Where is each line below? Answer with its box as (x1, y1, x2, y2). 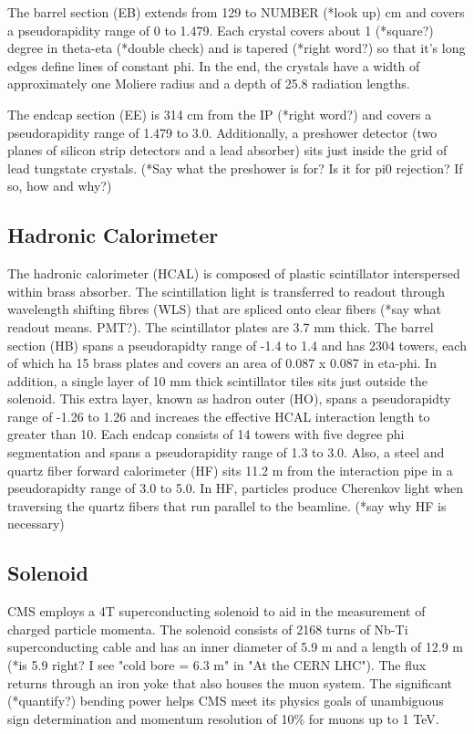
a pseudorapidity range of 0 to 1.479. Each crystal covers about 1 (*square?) (7, 20, 434, 39)
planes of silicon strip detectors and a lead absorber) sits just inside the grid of (7, 141, 448, 160)
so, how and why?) (7, 176, 112, 195)
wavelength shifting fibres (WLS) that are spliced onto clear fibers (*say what (7, 299, 441, 319)
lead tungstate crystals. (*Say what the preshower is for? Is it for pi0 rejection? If (7, 158, 463, 177)
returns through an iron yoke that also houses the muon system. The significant (7, 673, 452, 692)
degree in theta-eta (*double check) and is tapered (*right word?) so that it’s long (7, 38, 466, 58)
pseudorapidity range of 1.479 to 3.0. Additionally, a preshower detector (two (7, 122, 438, 142)
